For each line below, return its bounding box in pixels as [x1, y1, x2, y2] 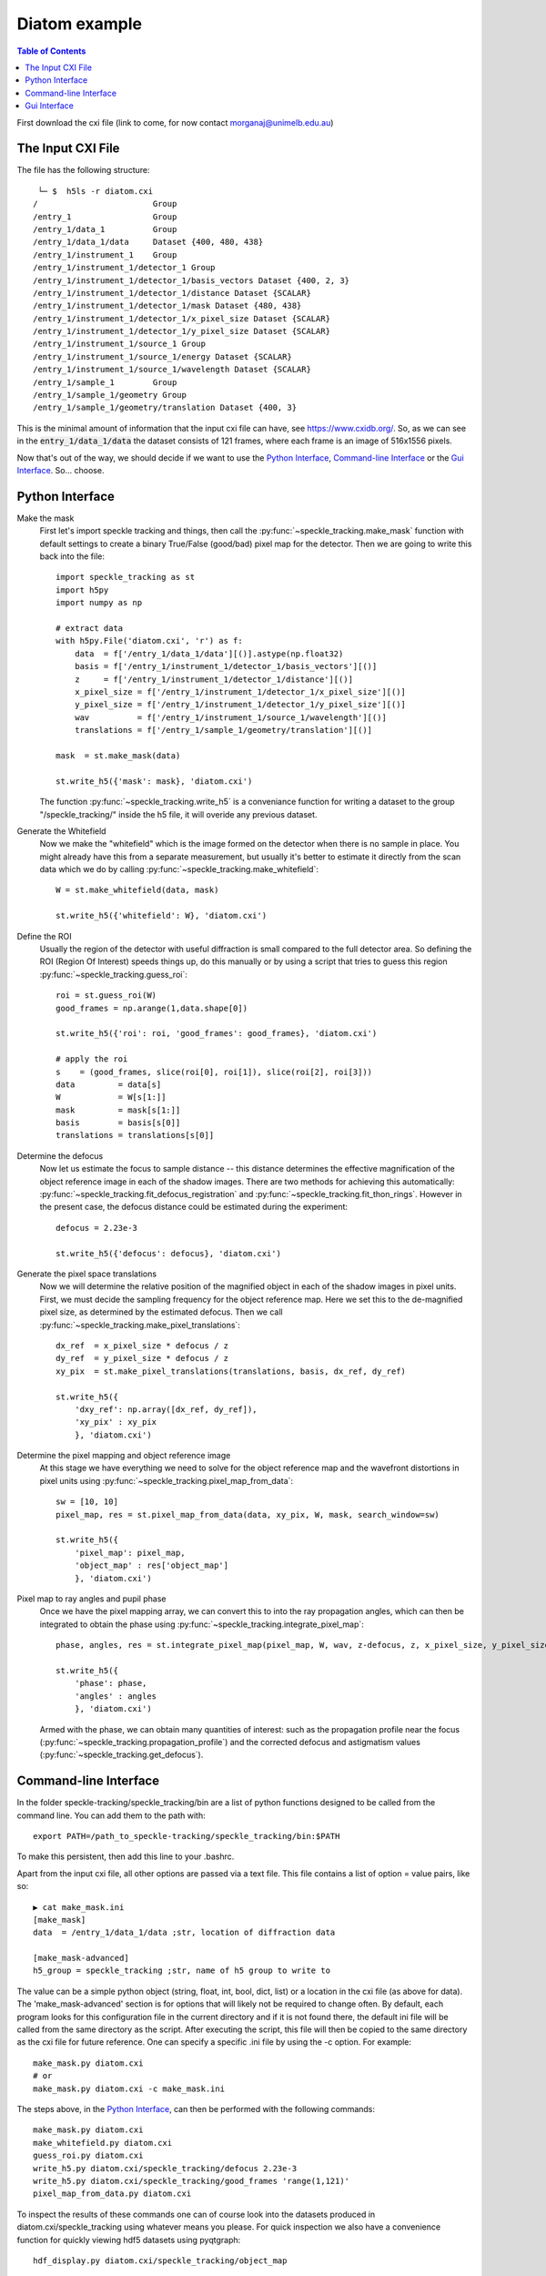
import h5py [56, 584, 109, 595]
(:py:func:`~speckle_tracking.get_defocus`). [39, 1749, 204, 1761]
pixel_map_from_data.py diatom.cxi [33, 2189, 192, 2199]
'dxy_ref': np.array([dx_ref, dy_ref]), [74, 1404, 258, 1415]
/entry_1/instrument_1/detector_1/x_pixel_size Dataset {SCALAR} [33, 313, 331, 323]
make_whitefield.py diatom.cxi [33, 2138, 173, 2148]
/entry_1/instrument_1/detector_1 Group [33, 262, 216, 273]
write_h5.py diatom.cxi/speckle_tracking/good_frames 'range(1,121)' [33, 2176, 350, 2186]
